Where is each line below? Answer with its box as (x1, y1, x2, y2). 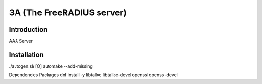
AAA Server (9, 38, 33, 44)
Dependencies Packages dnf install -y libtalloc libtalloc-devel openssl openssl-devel (9, 72, 178, 78)
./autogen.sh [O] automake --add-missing (9, 63, 93, 69)
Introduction (9, 25, 48, 34)
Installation (9, 50, 44, 59)
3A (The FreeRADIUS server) (9, 7, 127, 18)
